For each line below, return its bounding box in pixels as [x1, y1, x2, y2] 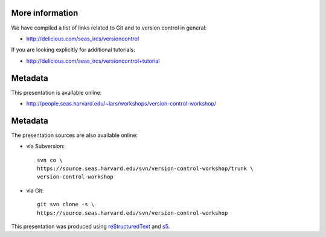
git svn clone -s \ [37, 201, 95, 208]
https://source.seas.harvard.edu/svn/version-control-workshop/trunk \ [37, 165, 254, 172]
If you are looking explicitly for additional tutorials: [11, 46, 135, 54]
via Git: [26, 187, 44, 194]
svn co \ [37, 157, 63, 163]
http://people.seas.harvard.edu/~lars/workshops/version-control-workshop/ [26, 100, 217, 107]
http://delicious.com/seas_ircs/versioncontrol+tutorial [26, 57, 160, 65]
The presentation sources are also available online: [11, 131, 138, 139]
